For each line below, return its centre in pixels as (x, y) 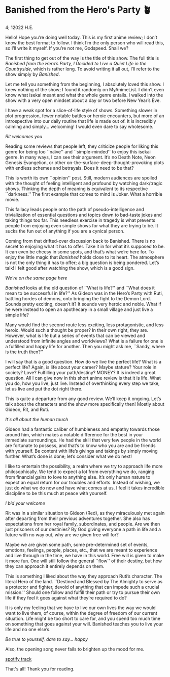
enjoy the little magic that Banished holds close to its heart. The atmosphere (85, 257)
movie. (12, 199)
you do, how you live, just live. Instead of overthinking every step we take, (82, 383)
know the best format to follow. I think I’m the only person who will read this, (85, 43)
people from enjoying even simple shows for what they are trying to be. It (82, 225)
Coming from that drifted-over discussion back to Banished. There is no (80, 241)
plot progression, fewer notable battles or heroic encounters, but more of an (85, 116)
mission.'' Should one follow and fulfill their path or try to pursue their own (83, 592)
